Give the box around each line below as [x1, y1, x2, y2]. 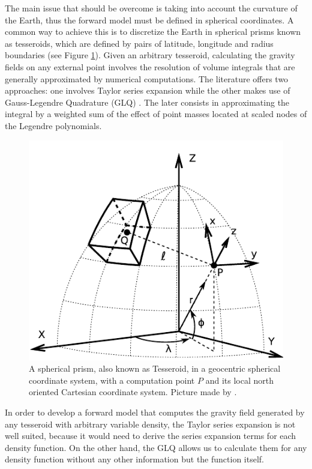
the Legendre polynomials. [5, 119, 102, 132]
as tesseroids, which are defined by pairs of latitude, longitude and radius [5, 37, 274, 49]
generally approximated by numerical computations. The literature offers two [5, 72, 289, 85]
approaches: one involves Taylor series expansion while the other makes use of [5, 84, 290, 97]
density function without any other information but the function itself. [5, 453, 264, 465]
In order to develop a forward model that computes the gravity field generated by [5, 406, 305, 419]
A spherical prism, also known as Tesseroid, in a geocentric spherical [29, 362, 281, 375]
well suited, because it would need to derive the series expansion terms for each [5, 429, 296, 442]
